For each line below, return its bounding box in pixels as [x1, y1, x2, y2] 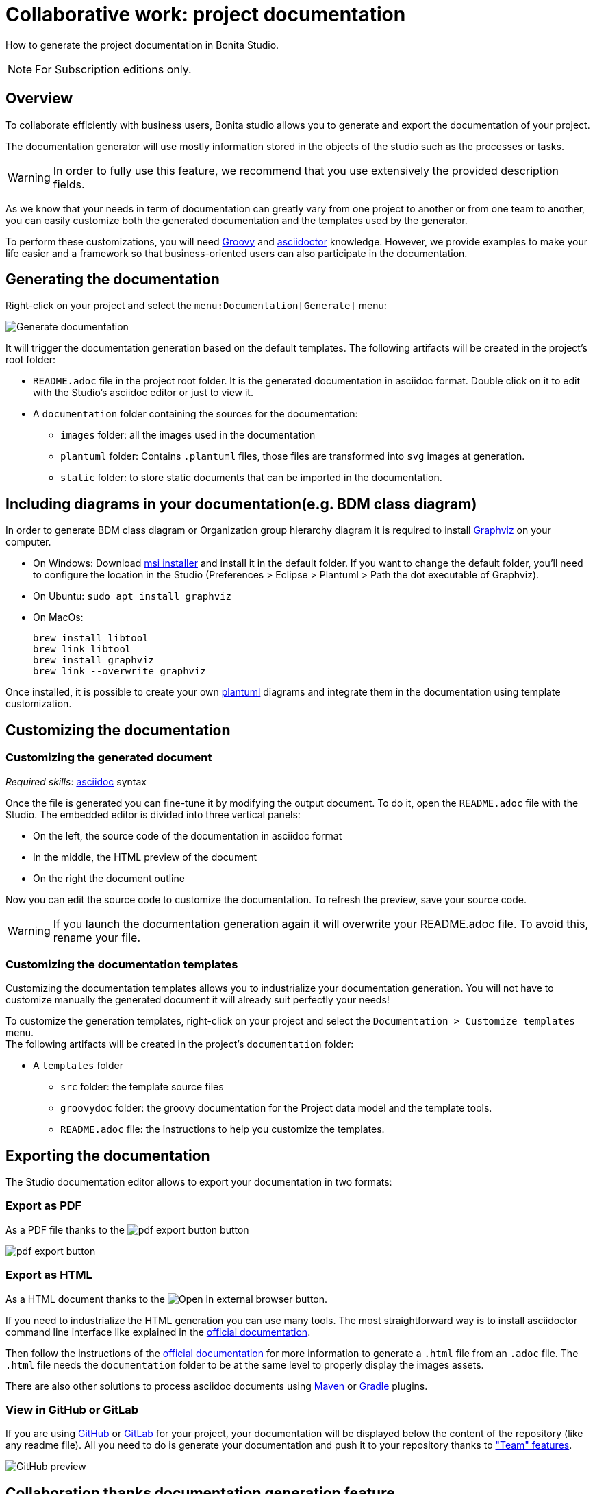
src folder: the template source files [60, 1081, 224, 1093]
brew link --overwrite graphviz [33, 665, 206, 677]
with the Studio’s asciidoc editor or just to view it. [33, 387, 253, 399]
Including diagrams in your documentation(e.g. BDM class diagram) [5, 495, 477, 513]
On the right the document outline [33, 872, 185, 884]
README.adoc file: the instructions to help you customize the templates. [60, 1123, 385, 1136]
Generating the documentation [5, 271, 220, 289]
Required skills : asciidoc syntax [5, 775, 147, 787]
